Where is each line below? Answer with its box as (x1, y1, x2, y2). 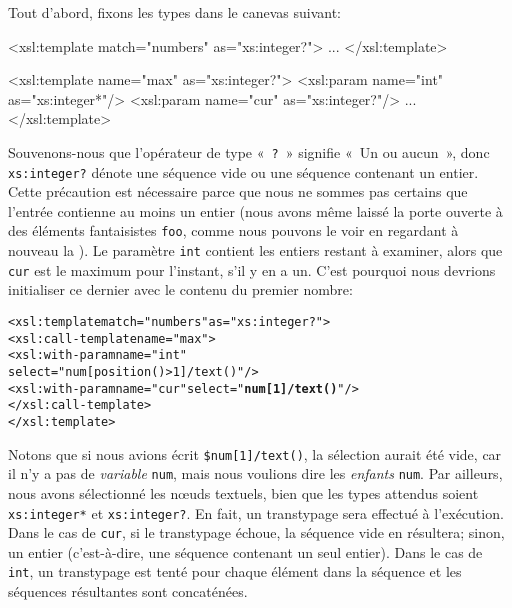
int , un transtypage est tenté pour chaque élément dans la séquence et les (8, 561, 462, 582)
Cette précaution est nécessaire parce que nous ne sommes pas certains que (8, 181, 468, 202)
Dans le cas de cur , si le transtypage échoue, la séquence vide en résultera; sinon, (8, 522, 505, 543)
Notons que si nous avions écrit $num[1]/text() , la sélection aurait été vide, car (8, 443, 502, 464)
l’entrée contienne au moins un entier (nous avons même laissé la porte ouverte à (8, 200, 503, 221)
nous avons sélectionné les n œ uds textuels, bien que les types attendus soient (8, 482, 479, 503)
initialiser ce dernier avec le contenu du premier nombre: (8, 279, 353, 300)
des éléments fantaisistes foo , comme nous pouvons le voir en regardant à (8, 220, 459, 241)
